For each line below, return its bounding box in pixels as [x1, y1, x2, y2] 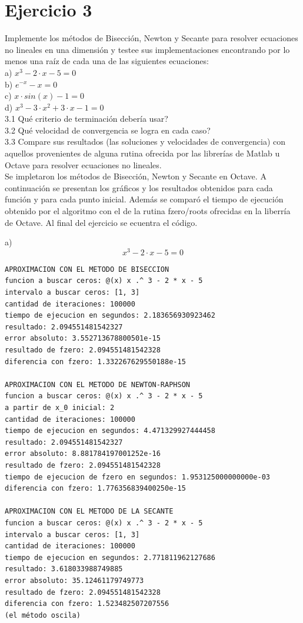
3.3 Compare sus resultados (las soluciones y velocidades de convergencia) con [5, 135, 286, 148]
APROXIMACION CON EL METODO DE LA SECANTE [5, 507, 174, 516]
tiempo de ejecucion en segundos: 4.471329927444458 [5, 427, 215, 435]
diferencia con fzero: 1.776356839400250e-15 [5, 484, 186, 493]
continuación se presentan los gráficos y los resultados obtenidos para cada [5, 181, 273, 194]
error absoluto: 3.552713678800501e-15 [5, 334, 161, 343]
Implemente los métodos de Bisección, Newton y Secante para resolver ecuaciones [5, 32, 298, 44]
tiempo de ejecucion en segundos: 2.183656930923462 [5, 311, 215, 320]
